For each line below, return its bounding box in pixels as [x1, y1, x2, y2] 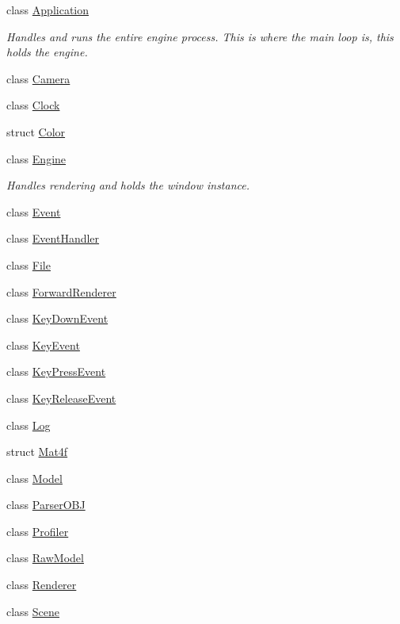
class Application [6, 2, 90, 17]
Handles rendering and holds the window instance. [6, 177, 250, 193]
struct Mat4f [6, 443, 68, 460]
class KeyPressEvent [6, 363, 106, 380]
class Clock [6, 97, 60, 113]
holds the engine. [6, 44, 88, 60]
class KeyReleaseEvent [6, 389, 116, 406]
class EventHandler [6, 230, 100, 247]
